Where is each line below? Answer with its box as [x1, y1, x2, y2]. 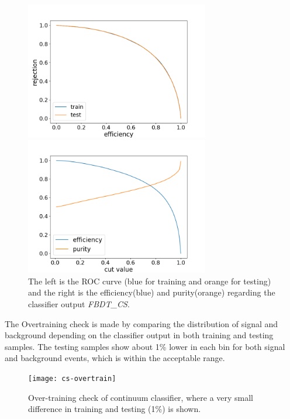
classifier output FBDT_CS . [28, 297, 130, 310]
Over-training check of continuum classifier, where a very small [28, 391, 254, 403]
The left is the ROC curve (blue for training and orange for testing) [28, 274, 271, 287]
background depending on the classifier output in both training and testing [5, 329, 274, 341]
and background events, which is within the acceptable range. [5, 352, 225, 364]
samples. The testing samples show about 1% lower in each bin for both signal [5, 340, 285, 352]
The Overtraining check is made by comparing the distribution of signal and [5, 317, 278, 329]
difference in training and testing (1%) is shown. [28, 403, 201, 415]
